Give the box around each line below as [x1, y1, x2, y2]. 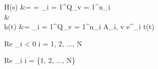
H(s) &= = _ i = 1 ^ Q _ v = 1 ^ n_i [4, 2, 110, 12]
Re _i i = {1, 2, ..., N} [4, 55, 76, 65]
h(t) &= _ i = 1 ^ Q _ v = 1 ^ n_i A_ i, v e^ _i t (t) [4, 21, 154, 32]
